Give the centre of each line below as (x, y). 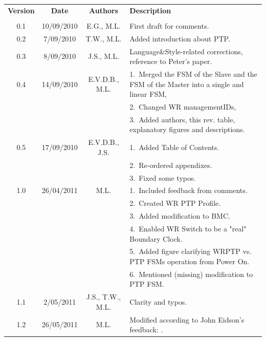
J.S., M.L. (104, 56)
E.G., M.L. (104, 25)
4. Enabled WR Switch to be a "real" (188, 228)
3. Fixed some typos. (163, 177)
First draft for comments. (169, 25)
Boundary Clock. (156, 238)
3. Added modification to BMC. (180, 216)
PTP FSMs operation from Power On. (190, 261)
